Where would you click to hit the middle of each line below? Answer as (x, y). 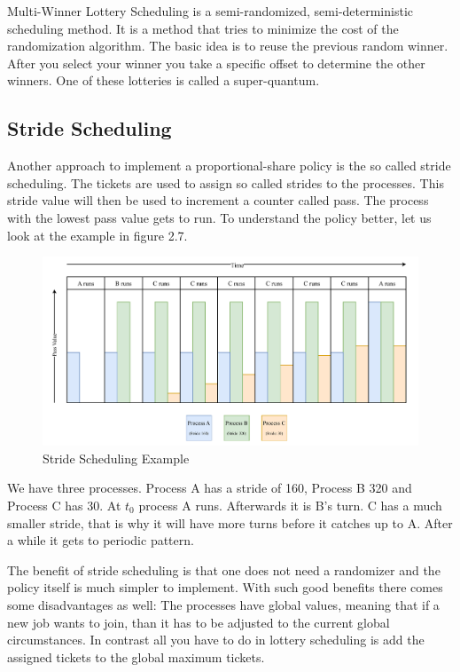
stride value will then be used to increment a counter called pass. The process (218, 200)
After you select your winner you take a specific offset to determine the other (216, 63)
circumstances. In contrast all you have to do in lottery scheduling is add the (216, 640)
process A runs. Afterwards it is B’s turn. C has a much (290, 505)
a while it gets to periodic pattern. (101, 540)
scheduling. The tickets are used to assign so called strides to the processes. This (226, 182)
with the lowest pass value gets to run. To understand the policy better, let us (219, 217)
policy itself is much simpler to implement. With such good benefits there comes (225, 587)
